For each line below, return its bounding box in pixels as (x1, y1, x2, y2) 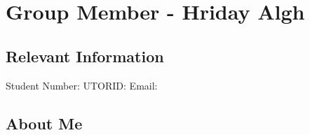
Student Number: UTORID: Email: (6, 78, 158, 92)
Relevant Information (6, 45, 164, 66)
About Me (6, 112, 83, 134)
